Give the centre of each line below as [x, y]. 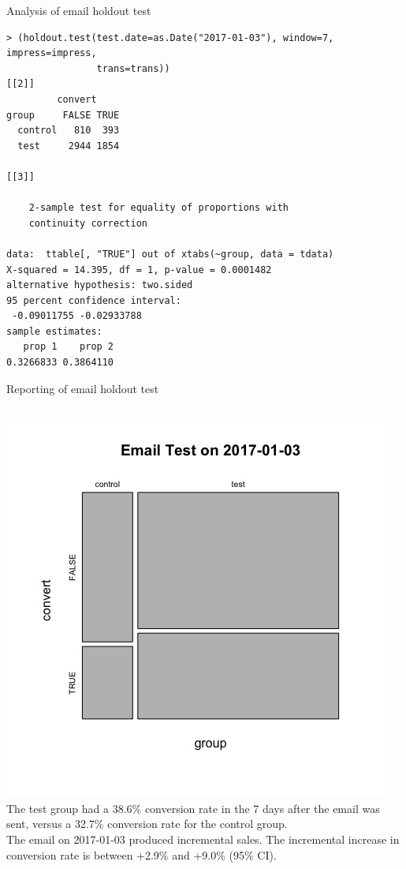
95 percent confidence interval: [94, 300]
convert [77, 99]
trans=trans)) [133, 68]
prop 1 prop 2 [69, 347]
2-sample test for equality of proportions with [158, 208]
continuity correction [88, 223]
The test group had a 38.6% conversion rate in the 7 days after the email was [193, 808]
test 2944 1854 [69, 146]
